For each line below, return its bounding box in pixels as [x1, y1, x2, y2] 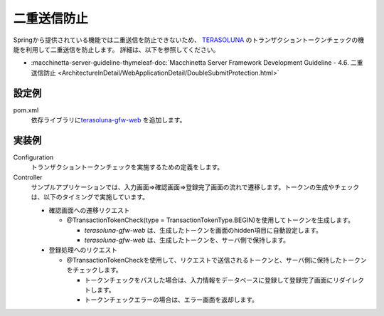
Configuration [13, 153, 54, 162]
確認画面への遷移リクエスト [48, 206, 130, 214]
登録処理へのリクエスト [48, 246, 117, 254]
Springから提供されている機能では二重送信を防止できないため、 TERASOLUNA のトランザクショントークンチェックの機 [13, 36, 365, 44]
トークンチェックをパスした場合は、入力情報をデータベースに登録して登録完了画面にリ [84, 275, 339, 284]
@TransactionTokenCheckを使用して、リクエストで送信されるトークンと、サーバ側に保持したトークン [66, 256, 367, 264]
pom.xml [13, 105, 39, 114]
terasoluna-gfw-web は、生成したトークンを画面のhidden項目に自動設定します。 [84, 226, 323, 234]
